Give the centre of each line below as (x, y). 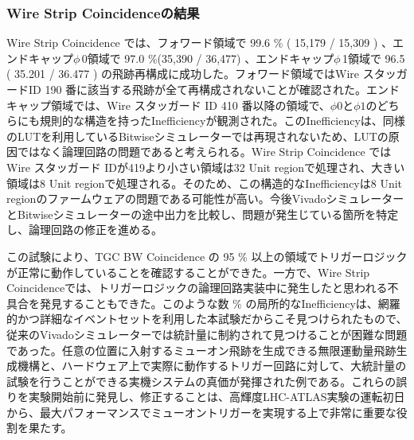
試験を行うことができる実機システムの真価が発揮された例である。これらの (201, 381)
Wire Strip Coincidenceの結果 (103, 12)
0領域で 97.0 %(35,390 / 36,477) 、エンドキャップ (208, 58)
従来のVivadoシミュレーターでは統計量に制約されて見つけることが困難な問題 (207, 334)
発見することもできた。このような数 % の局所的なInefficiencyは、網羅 (220, 303)
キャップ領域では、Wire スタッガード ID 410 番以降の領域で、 (168, 105)
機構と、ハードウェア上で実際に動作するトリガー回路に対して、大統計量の (212, 366)
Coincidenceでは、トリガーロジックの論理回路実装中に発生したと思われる (197, 288)
